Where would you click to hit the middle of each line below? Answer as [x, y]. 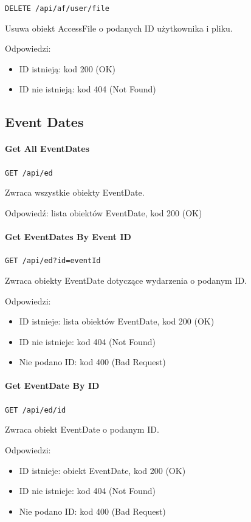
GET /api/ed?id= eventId [53, 261]
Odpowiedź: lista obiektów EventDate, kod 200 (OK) [104, 212]
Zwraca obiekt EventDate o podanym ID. [82, 429]
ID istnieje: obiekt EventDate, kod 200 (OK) [102, 470]
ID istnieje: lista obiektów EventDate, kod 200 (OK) [117, 321]
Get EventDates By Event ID [68, 237]
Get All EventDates [47, 149]
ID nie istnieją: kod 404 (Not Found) [88, 89]
